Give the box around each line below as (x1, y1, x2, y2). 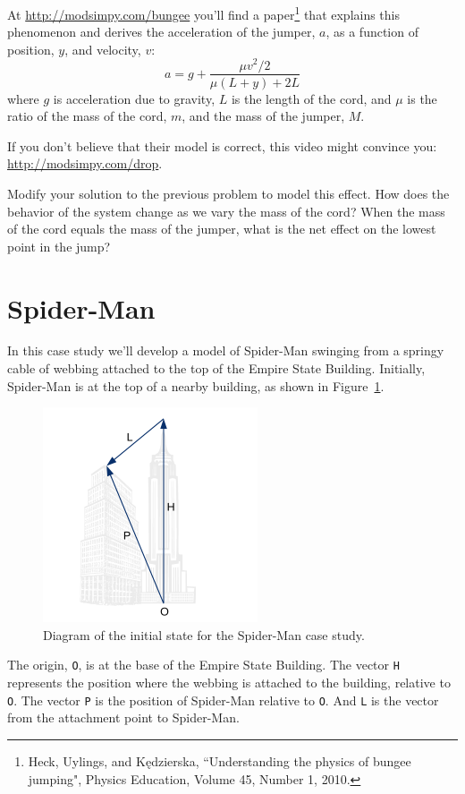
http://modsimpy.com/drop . (7, 154, 163, 173)
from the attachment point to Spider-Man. (7, 708, 240, 727)
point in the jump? (7, 236, 111, 255)
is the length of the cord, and (231, 89, 392, 107)
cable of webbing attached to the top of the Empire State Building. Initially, (7, 359, 426, 378)
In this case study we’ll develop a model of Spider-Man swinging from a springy (7, 341, 444, 360)
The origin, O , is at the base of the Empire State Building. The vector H (7, 655, 400, 674)
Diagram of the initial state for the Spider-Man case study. (43, 625, 365, 644)
